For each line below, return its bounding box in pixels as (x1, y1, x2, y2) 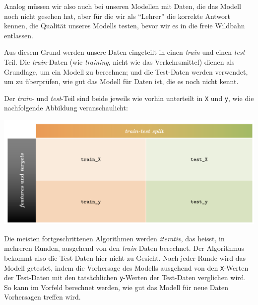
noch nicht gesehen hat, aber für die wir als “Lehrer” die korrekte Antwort (4, 10, 231, 21)
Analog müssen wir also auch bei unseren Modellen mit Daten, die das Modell (4, 1, 241, 11)
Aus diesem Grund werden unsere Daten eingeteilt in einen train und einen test (4, 47, 245, 57)
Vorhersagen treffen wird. (4, 292, 81, 302)
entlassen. (4, 30, 33, 40)
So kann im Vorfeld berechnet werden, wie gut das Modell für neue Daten (4, 282, 228, 292)
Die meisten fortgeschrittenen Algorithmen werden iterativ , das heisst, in (4, 233, 225, 243)
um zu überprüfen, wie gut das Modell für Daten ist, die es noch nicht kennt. (4, 76, 239, 87)
